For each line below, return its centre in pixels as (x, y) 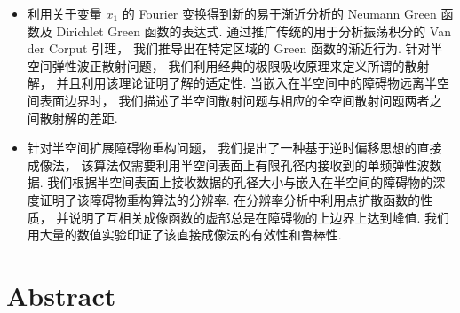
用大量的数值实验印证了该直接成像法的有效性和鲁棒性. (184, 235)
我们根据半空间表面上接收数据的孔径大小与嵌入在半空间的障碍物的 (240, 182)
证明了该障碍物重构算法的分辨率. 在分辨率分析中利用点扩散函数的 (230, 199)
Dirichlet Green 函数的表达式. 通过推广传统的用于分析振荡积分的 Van (254, 31)
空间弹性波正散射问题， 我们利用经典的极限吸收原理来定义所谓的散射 (228, 65)
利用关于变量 (64, 13)
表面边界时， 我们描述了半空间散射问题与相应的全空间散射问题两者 (234, 100)
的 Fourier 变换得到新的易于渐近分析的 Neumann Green (279, 13)
